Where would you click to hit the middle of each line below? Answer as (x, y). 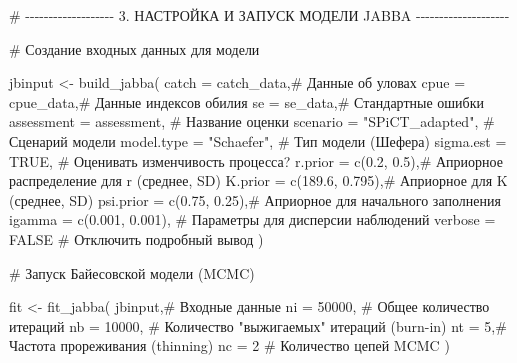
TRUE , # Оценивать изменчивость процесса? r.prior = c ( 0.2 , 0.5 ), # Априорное (256, 160)
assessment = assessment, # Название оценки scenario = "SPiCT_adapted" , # (252, 121)
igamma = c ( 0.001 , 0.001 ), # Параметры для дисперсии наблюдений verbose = (252, 219)
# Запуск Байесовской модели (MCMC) (132, 272)
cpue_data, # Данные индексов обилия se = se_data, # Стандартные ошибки (246, 101)
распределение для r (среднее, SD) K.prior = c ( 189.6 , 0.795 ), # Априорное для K (258, 180)
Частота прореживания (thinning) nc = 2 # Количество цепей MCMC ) (229, 345)
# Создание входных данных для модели (134, 48)
